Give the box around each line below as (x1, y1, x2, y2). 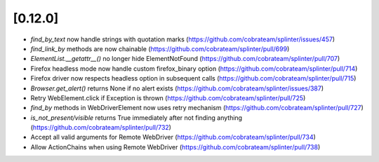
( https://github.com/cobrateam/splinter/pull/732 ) (30, 123, 172, 132)
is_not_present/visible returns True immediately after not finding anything (30, 113, 242, 122)
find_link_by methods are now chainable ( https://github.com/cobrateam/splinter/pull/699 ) (30, 44, 290, 53)
